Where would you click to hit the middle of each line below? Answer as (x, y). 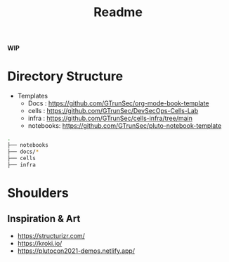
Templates (32, 96)
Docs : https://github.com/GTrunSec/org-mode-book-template (118, 103)
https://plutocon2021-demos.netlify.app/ (76, 251)
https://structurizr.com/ (51, 235)
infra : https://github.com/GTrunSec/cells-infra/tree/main (110, 118)
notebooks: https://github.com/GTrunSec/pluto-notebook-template (125, 126)
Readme (118, 12)
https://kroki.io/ (40, 243)
